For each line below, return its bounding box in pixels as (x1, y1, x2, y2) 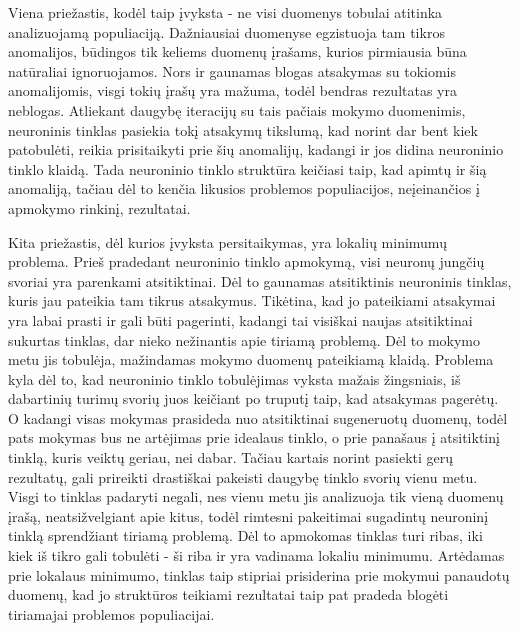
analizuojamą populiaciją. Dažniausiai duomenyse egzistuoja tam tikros (8, 21, 445, 42)
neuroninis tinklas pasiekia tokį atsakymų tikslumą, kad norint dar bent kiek (8, 119, 478, 140)
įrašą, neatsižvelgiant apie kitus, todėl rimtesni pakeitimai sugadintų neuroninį (8, 505, 489, 526)
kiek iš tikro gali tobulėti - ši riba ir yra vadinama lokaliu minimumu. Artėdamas (8, 545, 505, 566)
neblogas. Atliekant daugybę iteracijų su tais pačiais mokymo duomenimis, (8, 99, 466, 120)
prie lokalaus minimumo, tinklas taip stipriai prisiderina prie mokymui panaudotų (8, 564, 510, 585)
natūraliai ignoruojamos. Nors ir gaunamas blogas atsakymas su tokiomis (8, 60, 457, 81)
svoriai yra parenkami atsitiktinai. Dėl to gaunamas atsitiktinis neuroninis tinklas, (8, 270, 512, 291)
